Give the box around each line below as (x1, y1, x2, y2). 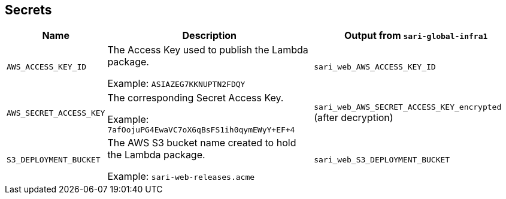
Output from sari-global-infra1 (344, 29, 488, 42)
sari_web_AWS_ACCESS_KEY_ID (314, 62, 436, 71)
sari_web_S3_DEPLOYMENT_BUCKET (314, 155, 450, 164)
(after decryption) (314, 111, 393, 124)
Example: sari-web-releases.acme (107, 170, 255, 183)
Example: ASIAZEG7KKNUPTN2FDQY (107, 77, 246, 90)
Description (182, 29, 237, 42)
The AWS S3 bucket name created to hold (107, 137, 296, 149)
